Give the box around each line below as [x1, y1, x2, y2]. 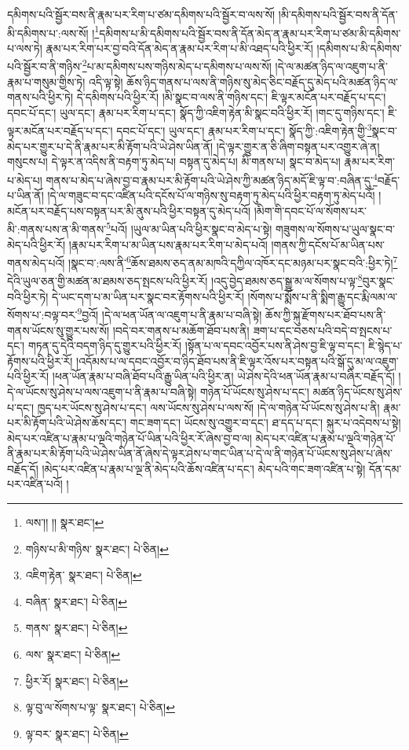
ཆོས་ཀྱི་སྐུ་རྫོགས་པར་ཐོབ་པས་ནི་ [265, 306, 386, 322]
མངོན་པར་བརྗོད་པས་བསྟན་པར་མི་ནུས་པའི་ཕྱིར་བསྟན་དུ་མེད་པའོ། [7, 202, 251, 219]
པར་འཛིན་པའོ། [7, 476, 63, 492]
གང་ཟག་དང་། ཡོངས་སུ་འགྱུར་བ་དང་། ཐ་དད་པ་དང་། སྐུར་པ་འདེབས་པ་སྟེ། [130, 414, 401, 431]
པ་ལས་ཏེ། [7, 39, 42, 56]
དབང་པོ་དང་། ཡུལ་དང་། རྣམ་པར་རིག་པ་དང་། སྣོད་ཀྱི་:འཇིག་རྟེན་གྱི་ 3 [116, 120, 372, 139]
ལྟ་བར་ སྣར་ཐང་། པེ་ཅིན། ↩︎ [25, 725, 129, 741]
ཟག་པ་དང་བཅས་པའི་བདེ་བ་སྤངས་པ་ [253, 322, 393, 338]
